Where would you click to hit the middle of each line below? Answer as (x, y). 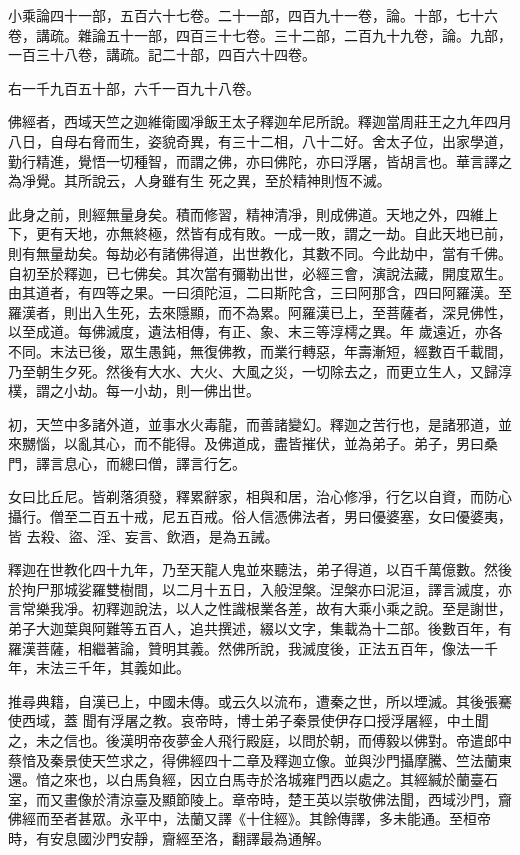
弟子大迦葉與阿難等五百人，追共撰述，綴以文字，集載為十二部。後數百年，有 (260, 628)
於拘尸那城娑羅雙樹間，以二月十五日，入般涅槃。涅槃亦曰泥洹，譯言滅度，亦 (260, 588)
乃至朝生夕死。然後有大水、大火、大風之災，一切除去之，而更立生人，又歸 (253, 370)
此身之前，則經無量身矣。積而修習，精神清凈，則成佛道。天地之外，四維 (246, 213)
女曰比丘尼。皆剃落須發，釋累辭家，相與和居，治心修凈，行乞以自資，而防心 (260, 496)
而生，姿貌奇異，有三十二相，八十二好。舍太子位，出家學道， (308, 140)
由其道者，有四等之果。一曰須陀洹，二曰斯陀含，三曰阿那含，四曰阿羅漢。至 (260, 292)
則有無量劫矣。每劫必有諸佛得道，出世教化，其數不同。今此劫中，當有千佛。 (260, 252)
